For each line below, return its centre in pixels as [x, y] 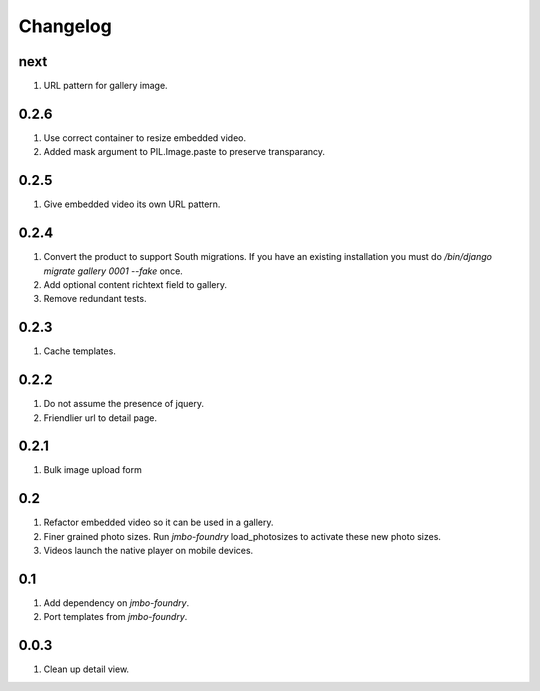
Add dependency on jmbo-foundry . [116, 603]
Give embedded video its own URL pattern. [132, 204]
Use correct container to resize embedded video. [145, 137]
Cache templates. [80, 351]
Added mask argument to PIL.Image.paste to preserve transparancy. [184, 152]
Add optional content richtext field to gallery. [135, 284]
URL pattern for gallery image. [106, 86]
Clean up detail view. [86, 669]
